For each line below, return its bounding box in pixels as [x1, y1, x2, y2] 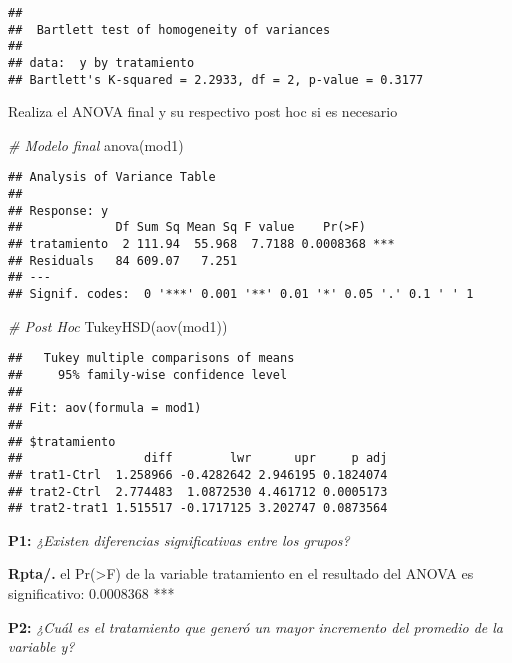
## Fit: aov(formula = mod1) [8, 401, 202, 416]
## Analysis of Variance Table [8, 170, 216, 185]
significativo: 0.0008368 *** [8, 583, 175, 604]
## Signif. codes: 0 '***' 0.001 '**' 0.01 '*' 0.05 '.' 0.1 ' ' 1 [8, 287, 474, 302]
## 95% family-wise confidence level [8, 367, 288, 382]
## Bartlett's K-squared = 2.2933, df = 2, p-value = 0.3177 [8, 72, 424, 87]
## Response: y [8, 203, 109, 218]
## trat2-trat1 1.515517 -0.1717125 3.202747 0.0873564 [8, 501, 388, 516]
